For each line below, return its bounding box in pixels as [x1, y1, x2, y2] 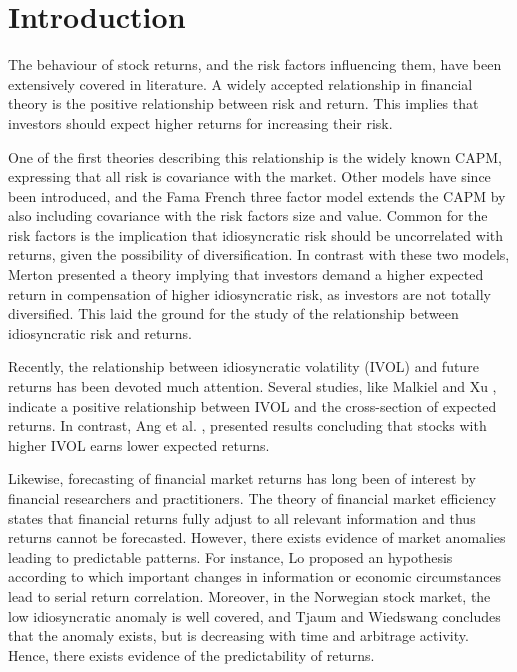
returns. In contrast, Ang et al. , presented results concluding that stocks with [8, 415, 487, 436]
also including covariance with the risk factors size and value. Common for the [8, 205, 488, 226]
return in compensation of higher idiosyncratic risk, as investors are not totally [8, 283, 491, 304]
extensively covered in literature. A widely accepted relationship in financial [8, 73, 473, 94]
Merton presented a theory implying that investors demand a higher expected [8, 264, 484, 285]
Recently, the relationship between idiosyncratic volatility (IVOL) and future [8, 356, 479, 377]
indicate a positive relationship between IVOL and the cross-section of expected [8, 395, 497, 416]
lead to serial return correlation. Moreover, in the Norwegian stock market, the [8, 585, 491, 606]
